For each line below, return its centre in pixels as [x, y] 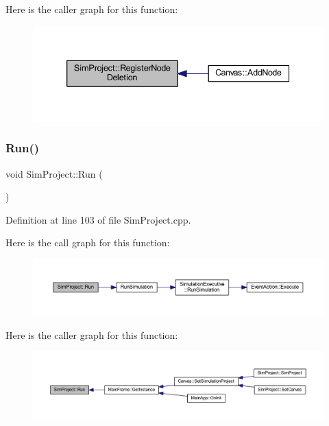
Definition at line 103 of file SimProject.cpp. [98, 219]
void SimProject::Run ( [54, 173]
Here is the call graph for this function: [88, 242]
